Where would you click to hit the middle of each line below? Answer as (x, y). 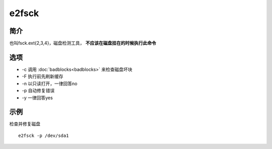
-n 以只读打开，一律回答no (50, 84)
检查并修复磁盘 (25, 124)
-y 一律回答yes (37, 98)
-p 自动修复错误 (38, 91)
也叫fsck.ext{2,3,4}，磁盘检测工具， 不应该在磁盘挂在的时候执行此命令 (83, 43)
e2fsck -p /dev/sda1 (44, 135)
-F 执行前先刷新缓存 (43, 77)
